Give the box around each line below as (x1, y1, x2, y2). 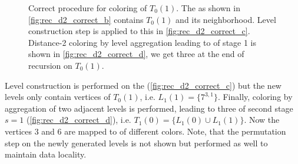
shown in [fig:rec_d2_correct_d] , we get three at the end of (28, 48, 244, 60)
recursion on (28, 59, 72, 71)
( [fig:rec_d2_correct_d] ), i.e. (26, 113, 131, 126)
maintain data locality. (5, 148, 87, 160)
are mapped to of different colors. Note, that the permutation (64, 125, 286, 137)
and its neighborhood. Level (176, 13, 276, 25)
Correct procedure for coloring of (28, 2, 147, 14)
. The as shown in (176, 2, 240, 14)
